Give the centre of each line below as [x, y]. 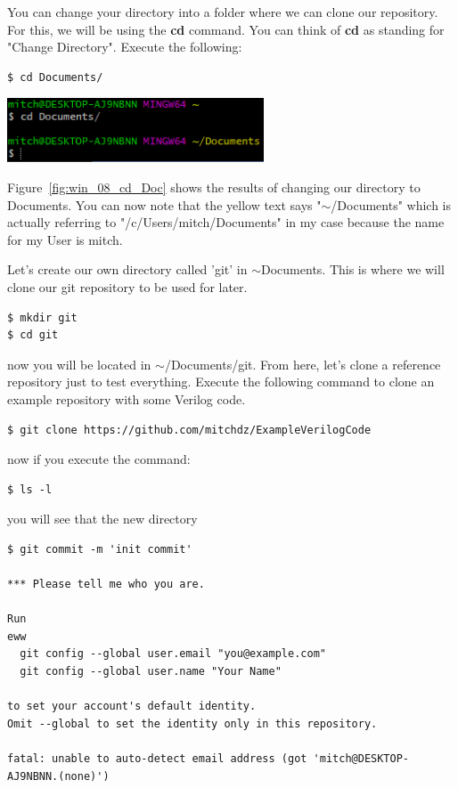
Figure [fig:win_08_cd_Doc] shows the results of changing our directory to [214, 187]
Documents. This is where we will [353, 269]
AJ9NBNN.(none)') [58, 776]
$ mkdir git [42, 317]
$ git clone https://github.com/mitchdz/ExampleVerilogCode [189, 430]
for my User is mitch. [65, 239]
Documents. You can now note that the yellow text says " [164, 204]
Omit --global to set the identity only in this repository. [192, 723]
